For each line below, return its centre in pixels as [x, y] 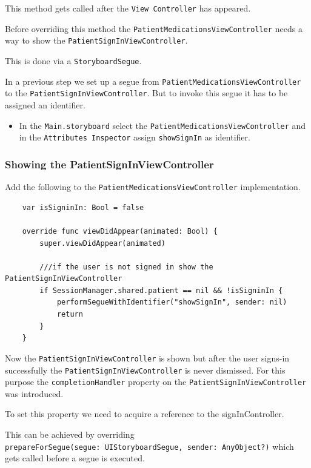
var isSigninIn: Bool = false [83, 207]
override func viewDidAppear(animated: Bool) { [120, 231]
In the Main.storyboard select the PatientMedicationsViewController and [162, 125]
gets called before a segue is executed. [75, 458]
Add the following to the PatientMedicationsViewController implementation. [153, 187]
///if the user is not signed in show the [126, 267]
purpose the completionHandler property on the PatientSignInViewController [156, 382]
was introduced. [34, 393]
